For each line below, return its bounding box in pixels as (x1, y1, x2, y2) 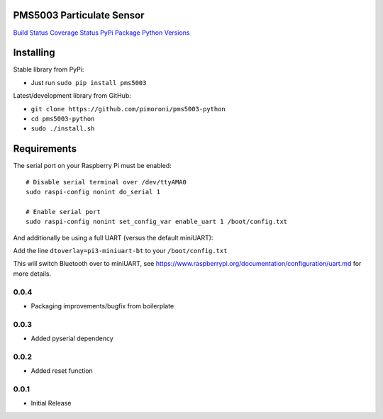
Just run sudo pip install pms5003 (30, 78, 147, 86)
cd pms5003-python (30, 114, 95, 123)
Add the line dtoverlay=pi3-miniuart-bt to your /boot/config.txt (13, 247, 228, 255)
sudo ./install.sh (30, 125, 95, 133)
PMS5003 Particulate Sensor (13, 9, 145, 21)
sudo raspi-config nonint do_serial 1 (26, 188, 161, 196)
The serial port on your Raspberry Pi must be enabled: (13, 162, 172, 170)
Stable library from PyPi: (13, 65, 84, 74)
